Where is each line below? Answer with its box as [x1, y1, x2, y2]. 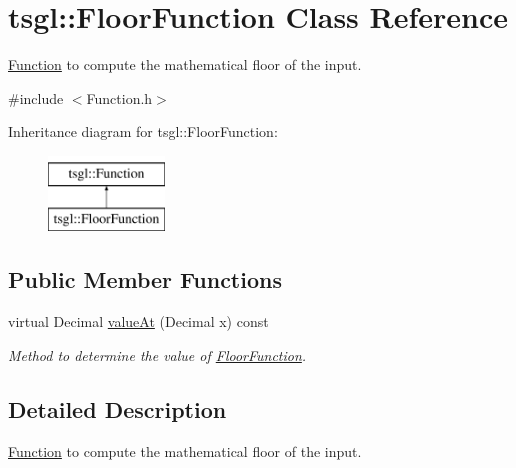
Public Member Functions [8, 264, 282, 295]
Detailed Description [8, 393, 227, 424]
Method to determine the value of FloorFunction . [8, 344, 307, 365]
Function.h [86, 87, 153, 108]
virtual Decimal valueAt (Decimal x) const [8, 311, 269, 332]
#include [8, 87, 64, 108]
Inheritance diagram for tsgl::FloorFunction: [8, 121, 278, 142]
